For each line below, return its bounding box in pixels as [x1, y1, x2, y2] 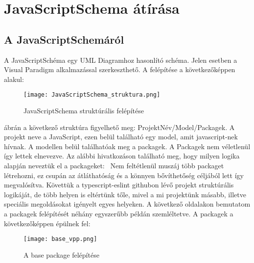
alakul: [4, 74, 24, 84]
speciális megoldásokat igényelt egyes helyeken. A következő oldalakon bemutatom [4, 199, 251, 209]
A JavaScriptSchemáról [4, 31, 124, 47]
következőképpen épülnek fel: [4, 218, 91, 228]
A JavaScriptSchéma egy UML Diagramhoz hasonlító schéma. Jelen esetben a [4, 54, 237, 65]
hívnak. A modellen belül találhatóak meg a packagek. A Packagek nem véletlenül [4, 141, 251, 151]
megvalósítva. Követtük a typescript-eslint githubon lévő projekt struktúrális [4, 180, 234, 190]
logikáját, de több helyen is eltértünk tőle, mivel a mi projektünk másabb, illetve [4, 189, 246, 199]
